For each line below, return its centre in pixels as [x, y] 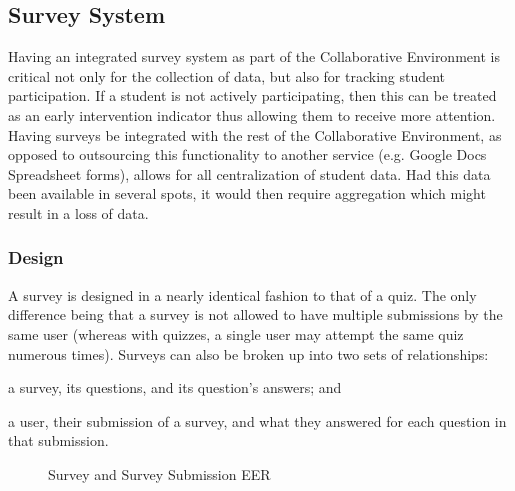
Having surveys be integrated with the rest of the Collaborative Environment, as [255, 134]
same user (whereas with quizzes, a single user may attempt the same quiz [236, 333]
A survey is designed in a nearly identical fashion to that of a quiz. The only [242, 294]
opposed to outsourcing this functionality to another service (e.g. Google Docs [247, 154]
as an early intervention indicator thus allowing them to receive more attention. [252, 114]
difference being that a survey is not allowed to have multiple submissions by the [255, 314]
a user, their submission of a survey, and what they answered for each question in [257, 420]
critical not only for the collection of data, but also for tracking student [227, 75]
